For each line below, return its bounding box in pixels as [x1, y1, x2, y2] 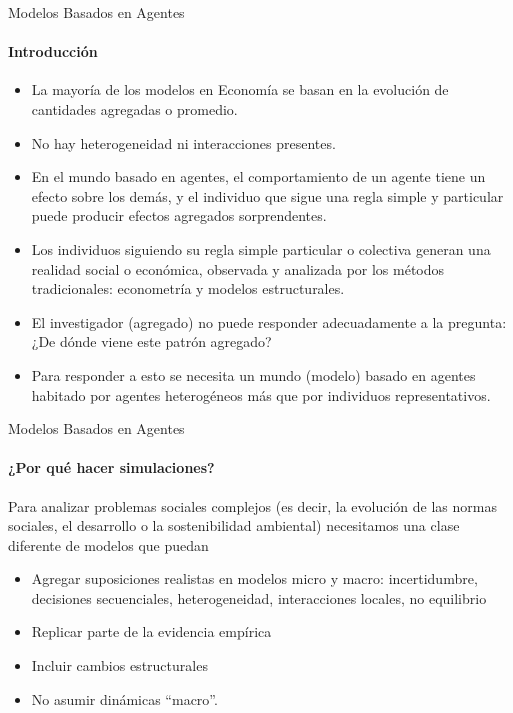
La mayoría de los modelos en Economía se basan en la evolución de [31, 79, 449, 100]
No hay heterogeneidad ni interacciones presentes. [31, 132, 336, 153]
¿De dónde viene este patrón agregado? [31, 331, 272, 352]
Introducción [8, 41, 98, 62]
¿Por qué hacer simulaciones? [8, 457, 215, 478]
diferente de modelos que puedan [8, 534, 209, 555]
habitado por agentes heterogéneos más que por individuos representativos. [31, 384, 491, 405]
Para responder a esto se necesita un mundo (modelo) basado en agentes [31, 364, 476, 385]
